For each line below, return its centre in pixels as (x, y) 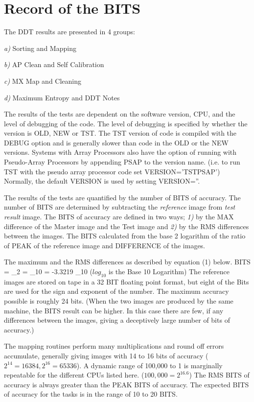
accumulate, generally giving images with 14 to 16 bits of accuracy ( (106, 355)
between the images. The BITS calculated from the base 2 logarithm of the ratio (125, 236)
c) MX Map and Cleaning (43, 81)
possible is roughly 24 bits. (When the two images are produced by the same (119, 300)
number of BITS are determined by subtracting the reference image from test (120, 207)
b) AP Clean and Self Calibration (54, 64)
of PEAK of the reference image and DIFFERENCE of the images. (105, 245)
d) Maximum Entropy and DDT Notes (62, 97)
